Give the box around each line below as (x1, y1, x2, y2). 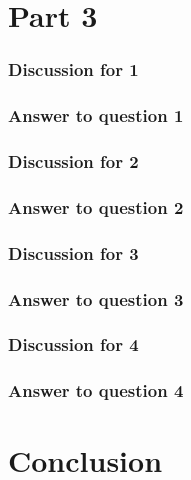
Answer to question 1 (8, 103, 184, 128)
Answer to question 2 (8, 194, 184, 219)
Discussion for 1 (8, 57, 139, 82)
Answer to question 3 (8, 286, 184, 311)
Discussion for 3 (8, 240, 139, 265)
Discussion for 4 (8, 332, 139, 357)
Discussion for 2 (8, 148, 139, 173)
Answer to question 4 (8, 378, 184, 403)
